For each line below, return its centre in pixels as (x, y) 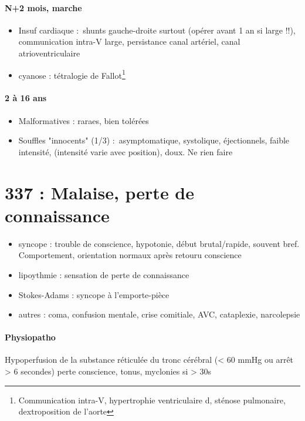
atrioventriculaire (49, 53)
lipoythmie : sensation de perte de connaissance (104, 274)
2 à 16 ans (26, 98)
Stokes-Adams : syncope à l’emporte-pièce (94, 294)
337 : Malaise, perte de (100, 192)
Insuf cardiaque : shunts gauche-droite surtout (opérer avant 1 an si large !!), (157, 30)
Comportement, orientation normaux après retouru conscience (130, 255)
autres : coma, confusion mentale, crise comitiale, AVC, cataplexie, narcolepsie (159, 314)
